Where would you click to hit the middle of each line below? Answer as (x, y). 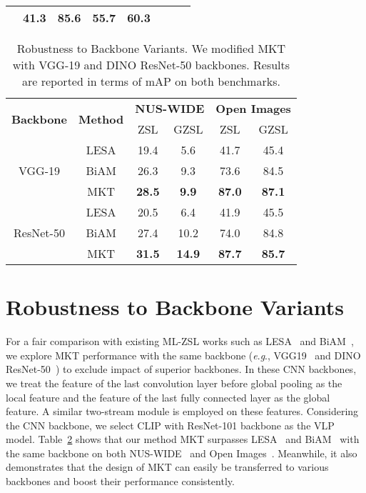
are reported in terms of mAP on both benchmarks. (151, 81)
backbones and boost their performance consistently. (120, 481)
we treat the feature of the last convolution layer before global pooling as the (174, 383)
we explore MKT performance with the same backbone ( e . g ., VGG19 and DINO (183, 355)
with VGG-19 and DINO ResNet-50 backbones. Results (151, 65)
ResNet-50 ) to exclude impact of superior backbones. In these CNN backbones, (181, 369)
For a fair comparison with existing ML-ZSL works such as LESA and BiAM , (180, 341)
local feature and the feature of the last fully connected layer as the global (168, 397)
